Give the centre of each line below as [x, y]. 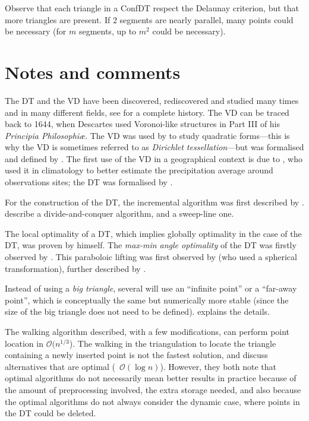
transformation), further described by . [75, 268]
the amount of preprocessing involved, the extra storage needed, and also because [153, 389]
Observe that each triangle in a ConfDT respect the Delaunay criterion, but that [152, 8]
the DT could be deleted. [51, 413]
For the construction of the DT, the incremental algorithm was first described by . [154, 202]
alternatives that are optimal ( [60, 366]
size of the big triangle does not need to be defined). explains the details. [138, 311]
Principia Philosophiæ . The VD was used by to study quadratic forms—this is [147, 135]
